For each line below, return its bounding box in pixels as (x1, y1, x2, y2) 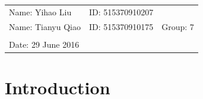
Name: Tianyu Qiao (9, 20, 81, 32)
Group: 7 (161, 20, 194, 32)
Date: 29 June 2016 (9, 38, 80, 50)
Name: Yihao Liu (9, 5, 72, 18)
